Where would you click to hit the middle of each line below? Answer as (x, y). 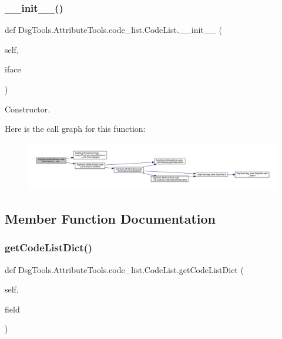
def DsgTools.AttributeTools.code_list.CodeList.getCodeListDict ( (124, 269)
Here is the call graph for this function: (75, 129)
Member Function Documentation (110, 219)
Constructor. (28, 109)
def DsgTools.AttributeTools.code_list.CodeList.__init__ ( (113, 30)
